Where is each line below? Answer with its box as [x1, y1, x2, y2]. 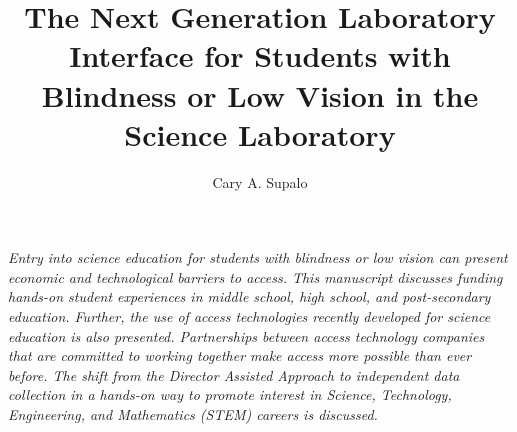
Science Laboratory [124, 113, 396, 154]
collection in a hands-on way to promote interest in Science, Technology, [8, 384, 452, 405]
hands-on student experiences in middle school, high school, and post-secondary [8, 286, 491, 307]
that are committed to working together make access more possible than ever [8, 345, 472, 366]
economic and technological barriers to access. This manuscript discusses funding [8, 266, 503, 287]
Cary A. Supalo [212, 171, 308, 192]
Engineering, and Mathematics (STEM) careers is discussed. [8, 404, 378, 425]
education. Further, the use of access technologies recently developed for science [8, 306, 491, 327]
